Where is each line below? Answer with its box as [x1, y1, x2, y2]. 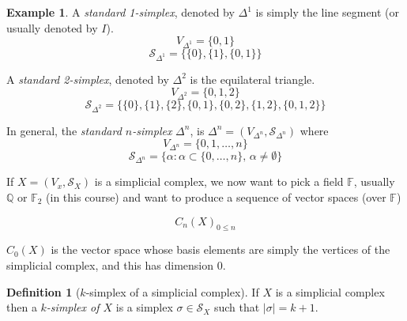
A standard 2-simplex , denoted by [6, 70, 169, 87]
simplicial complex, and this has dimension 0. [6, 256, 226, 273]
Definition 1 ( [6, 283, 81, 300]
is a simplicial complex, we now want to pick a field [94, 173, 344, 190]
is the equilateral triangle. [190, 70, 315, 87]
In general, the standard [6, 122, 122, 138]
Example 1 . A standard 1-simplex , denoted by [6, 4, 235, 20]
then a [6, 299, 37, 315]
